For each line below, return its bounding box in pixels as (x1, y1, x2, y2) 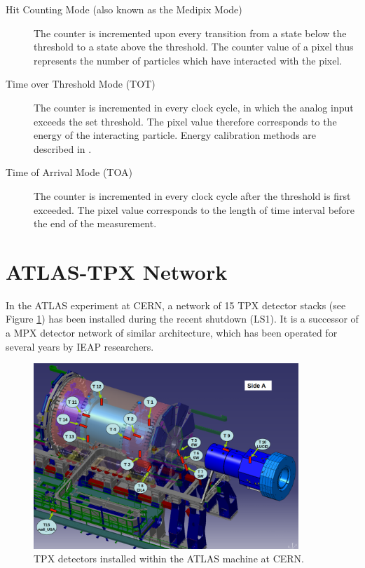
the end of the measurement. (34, 216, 157, 231)
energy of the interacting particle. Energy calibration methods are (34, 128, 317, 142)
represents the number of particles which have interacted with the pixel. (34, 53, 343, 67)
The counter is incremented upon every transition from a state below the (34, 25, 347, 40)
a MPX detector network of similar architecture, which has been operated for (6, 325, 338, 340)
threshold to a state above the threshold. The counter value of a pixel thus (34, 39, 354, 54)
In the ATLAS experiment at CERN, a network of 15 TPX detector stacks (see (6, 297, 346, 312)
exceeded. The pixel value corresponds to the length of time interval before (34, 202, 355, 217)
